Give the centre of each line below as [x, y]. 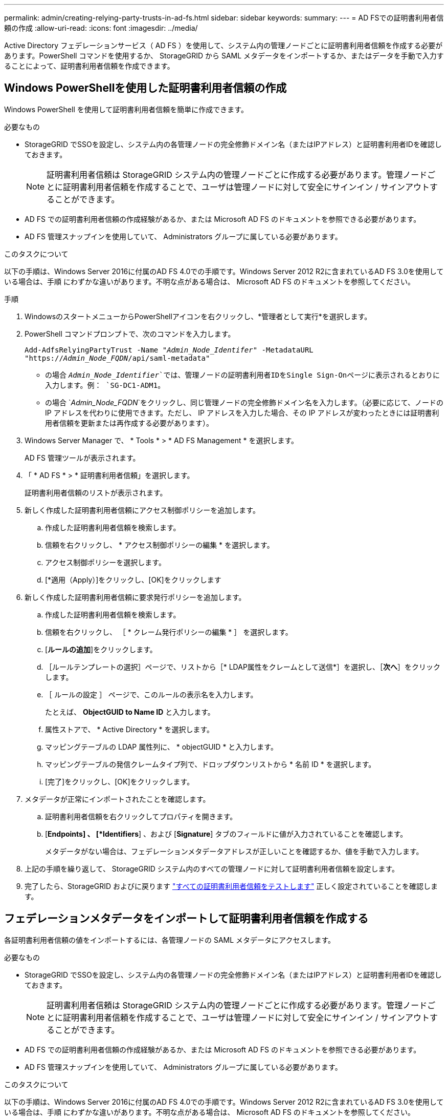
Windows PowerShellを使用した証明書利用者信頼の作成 [145, 88]
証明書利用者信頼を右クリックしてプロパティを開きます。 [141, 816]
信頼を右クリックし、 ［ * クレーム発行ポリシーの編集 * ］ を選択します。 [169, 632]
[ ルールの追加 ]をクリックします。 [101, 649]
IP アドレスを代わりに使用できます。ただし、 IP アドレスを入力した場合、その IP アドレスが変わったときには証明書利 [242, 412]
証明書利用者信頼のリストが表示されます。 [96, 492]
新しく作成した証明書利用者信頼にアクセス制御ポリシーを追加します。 [142, 510]
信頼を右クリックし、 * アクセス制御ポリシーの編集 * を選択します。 [160, 545]
